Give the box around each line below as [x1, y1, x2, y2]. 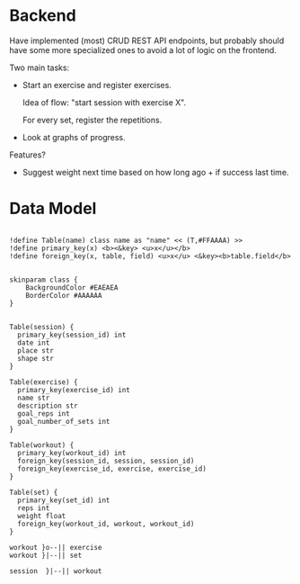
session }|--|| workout [9, 566, 102, 576]
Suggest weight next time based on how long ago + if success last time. [22, 166, 289, 177]
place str [17, 346, 54, 355]
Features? [9, 149, 47, 160]
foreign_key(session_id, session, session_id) [17, 456, 195, 465]
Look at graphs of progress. [22, 131, 126, 142]
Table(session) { [9, 322, 75, 331]
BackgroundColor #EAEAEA [25, 283, 119, 292]
